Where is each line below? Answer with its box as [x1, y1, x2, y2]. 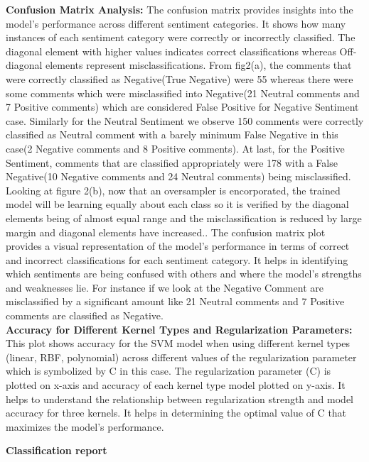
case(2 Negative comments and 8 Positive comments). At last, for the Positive [6, 141, 345, 155]
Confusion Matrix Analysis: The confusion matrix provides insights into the [6, 2, 353, 16]
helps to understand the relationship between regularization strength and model [6, 391, 353, 406]
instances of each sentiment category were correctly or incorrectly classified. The [6, 30, 355, 45]
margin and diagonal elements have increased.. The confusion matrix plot [6, 224, 326, 239]
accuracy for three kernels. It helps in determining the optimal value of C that [6, 405, 347, 420]
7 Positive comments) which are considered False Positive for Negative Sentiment [6, 99, 359, 114]
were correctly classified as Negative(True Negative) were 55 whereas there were [6, 71, 353, 86]
